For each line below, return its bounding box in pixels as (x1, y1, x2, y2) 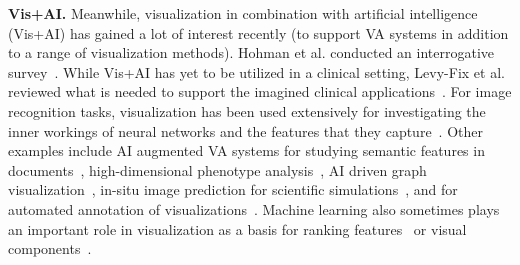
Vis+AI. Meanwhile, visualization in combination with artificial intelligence (8, 3, 478, 23)
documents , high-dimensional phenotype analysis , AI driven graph (8, 159, 427, 180)
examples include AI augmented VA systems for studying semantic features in (8, 140, 485, 161)
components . (8, 238, 92, 259)
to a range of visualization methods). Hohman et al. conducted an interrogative (8, 42, 495, 63)
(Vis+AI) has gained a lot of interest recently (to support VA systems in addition (8, 22, 509, 43)
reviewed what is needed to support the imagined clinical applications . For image (8, 81, 512, 102)
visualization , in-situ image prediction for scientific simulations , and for (8, 179, 458, 200)
